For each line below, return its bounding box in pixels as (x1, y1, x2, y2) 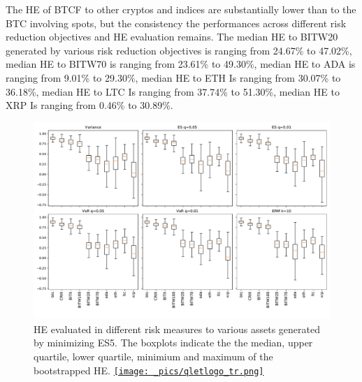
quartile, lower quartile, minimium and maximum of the (34, 348, 273, 363)
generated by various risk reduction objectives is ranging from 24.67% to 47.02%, (6, 43, 352, 57)
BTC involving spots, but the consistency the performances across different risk (6, 15, 347, 30)
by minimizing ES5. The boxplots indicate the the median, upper (34, 335, 313, 350)
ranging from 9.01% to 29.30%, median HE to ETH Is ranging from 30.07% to (6, 70, 341, 85)
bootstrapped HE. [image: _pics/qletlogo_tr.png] (34, 362, 264, 377)
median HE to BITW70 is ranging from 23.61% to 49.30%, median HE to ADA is (6, 57, 356, 71)
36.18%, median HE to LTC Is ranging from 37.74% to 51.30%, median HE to (6, 84, 340, 98)
